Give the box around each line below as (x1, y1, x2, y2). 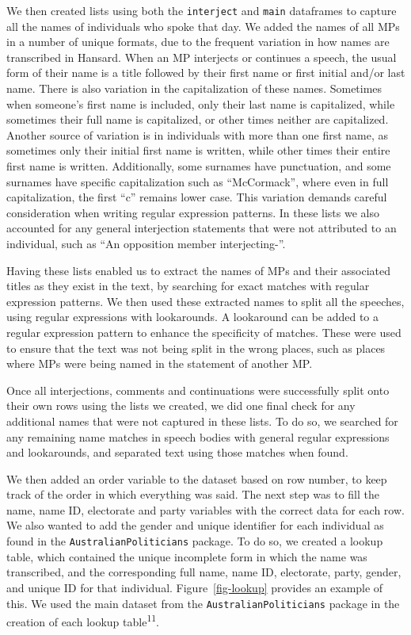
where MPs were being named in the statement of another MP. (6, 355, 313, 372)
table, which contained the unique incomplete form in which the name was (6, 548, 367, 564)
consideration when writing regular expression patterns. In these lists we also (6, 204, 380, 220)
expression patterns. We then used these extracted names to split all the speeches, (6, 293, 405, 309)
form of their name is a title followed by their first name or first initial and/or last (6, 64, 405, 81)
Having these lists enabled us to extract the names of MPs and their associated (6, 262, 391, 278)
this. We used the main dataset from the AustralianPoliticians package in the (6, 595, 400, 611)
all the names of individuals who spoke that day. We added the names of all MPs (6, 17, 400, 34)
